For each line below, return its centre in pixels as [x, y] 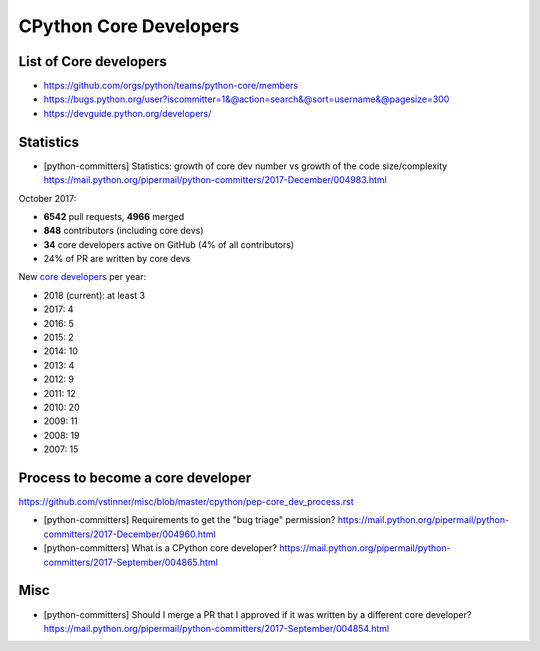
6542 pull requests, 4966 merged [114, 216]
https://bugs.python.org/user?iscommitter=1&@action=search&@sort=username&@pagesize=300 [246, 99]
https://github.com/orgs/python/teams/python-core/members [171, 86]
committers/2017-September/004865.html [131, 562]
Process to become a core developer [135, 477]
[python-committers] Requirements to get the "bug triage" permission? [189, 520]
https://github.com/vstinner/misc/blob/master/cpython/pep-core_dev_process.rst [186, 502]
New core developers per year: [82, 277]
